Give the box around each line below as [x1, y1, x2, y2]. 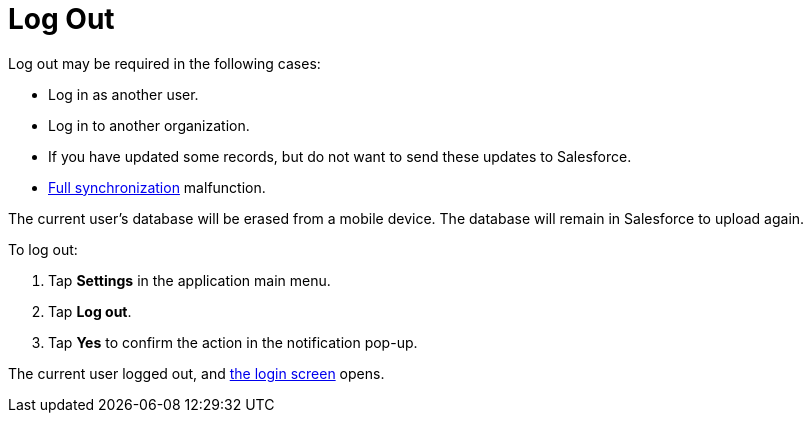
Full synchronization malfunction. [48, 178, 266, 196]
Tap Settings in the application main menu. [48, 271, 331, 289]
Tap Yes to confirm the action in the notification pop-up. [48, 333, 418, 351]
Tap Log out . [48, 302, 132, 320]
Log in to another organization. [48, 116, 250, 134]
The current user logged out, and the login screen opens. [8, 364, 385, 382]
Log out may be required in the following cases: [8, 54, 321, 72]
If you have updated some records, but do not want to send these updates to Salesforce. [48, 147, 632, 165]
